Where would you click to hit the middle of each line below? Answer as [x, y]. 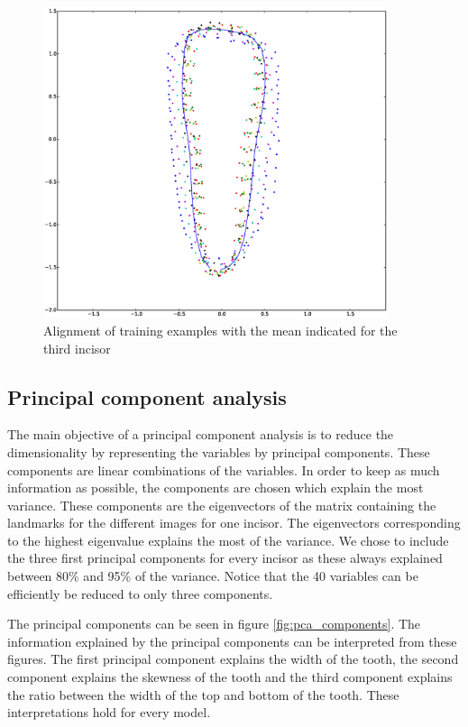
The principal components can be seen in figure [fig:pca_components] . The [214, 624]
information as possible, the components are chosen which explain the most [216, 488]
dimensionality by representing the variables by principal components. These [219, 451]
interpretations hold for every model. [109, 712]
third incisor [77, 348]
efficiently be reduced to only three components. [140, 593]
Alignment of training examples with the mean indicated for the [220, 330]
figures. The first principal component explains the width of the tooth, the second [233, 659]
